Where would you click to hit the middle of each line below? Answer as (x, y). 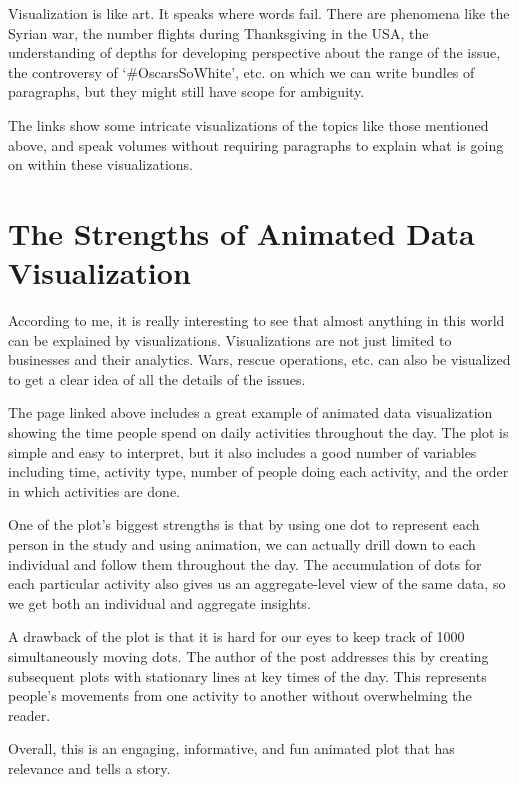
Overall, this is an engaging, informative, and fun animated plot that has (231, 748)
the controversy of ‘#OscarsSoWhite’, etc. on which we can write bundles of (241, 71)
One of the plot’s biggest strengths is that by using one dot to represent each (244, 524)
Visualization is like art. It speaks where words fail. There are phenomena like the (259, 13)
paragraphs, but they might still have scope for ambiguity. (186, 91)
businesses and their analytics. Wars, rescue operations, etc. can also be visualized (259, 359)
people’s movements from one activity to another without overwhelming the (240, 695)
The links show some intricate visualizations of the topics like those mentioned (248, 124)
